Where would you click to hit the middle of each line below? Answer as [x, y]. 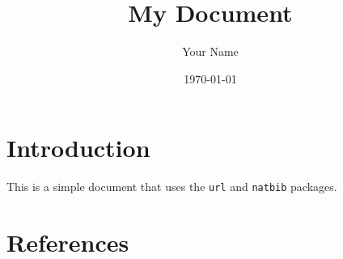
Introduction [78, 148]
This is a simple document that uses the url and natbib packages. [172, 187]
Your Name [210, 51]
